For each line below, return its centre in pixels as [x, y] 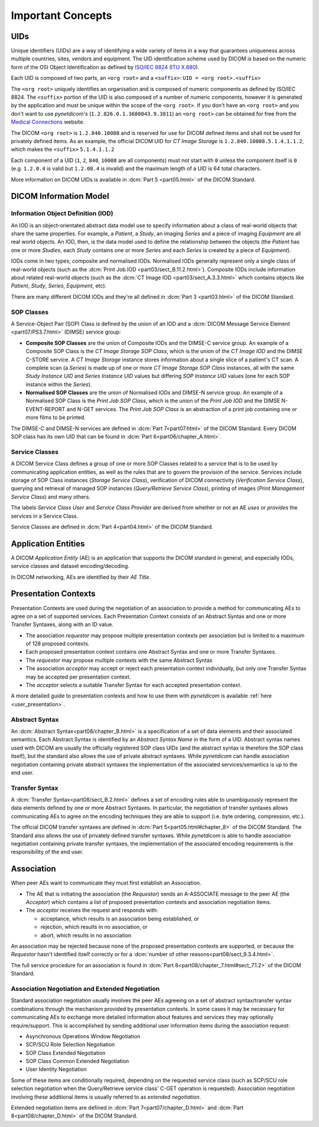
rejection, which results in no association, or [94, 927]
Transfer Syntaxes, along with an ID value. [62, 625]
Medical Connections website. [48, 122]
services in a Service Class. [45, 516]
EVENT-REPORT [45, 409]
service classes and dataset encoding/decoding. [70, 566]
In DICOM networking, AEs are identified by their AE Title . [81, 577]
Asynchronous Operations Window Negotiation [83, 1036]
